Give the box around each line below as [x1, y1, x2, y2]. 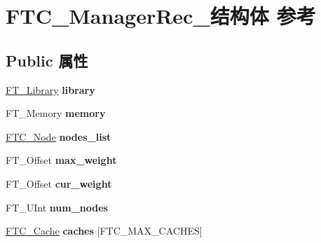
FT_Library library [6, 82, 95, 97]
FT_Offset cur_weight [6, 176, 112, 190]
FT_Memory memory [6, 106, 106, 120]
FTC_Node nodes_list [6, 129, 111, 144]
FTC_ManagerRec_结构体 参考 [6, 1, 316, 30]
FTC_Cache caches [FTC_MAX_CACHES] [6, 223, 203, 238]
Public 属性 [6, 49, 88, 71]
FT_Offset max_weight [6, 153, 117, 167]
